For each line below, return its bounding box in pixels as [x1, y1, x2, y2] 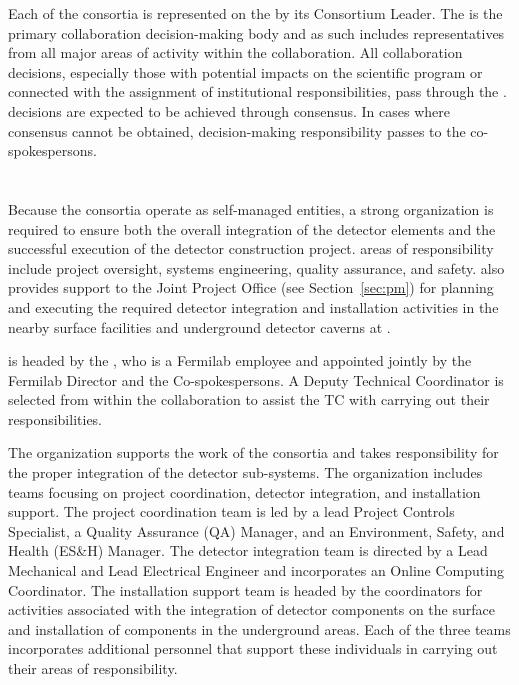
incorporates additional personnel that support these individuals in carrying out [8, 638, 498, 659]
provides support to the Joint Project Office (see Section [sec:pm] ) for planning [8, 277, 494, 298]
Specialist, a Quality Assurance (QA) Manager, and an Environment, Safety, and [8, 520, 505, 541]
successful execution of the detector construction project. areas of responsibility [8, 238, 494, 259]
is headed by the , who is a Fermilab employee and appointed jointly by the [8, 350, 472, 371]
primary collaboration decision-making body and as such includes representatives [8, 22, 505, 43]
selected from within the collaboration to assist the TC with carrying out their [8, 389, 490, 410]
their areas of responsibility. [8, 658, 178, 678]
